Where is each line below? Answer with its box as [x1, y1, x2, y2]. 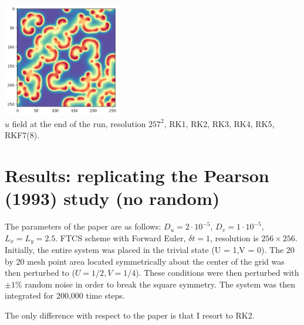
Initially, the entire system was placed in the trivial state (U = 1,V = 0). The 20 [5, 244, 295, 256]
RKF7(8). [5, 129, 40, 141]
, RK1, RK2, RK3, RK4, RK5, [164, 117, 275, 129]
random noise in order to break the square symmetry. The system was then [25, 278, 295, 290]
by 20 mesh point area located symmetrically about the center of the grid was [5, 255, 285, 267]
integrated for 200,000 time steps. [5, 289, 125, 302]
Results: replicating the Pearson [5, 163, 269, 187]
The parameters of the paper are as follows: [5, 220, 161, 232]
